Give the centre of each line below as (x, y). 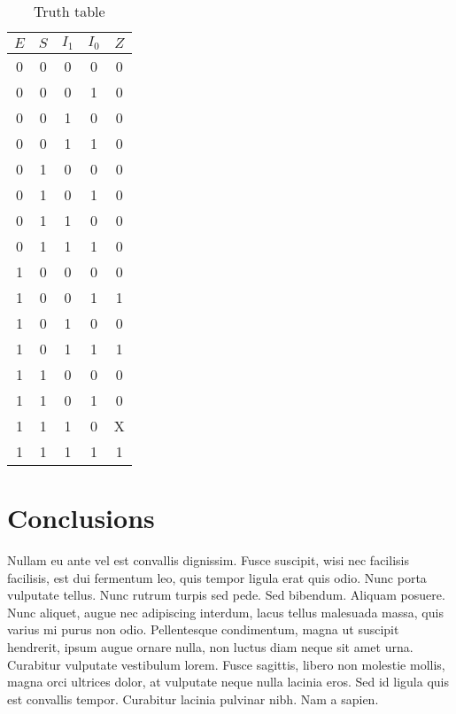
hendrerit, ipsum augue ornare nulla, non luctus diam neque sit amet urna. (210, 647)
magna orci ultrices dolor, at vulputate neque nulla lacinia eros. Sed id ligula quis (228, 682)
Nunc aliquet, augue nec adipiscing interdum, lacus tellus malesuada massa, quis (225, 612)
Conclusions (81, 518)
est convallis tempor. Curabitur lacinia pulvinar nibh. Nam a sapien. (193, 698)
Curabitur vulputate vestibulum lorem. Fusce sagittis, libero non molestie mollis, (226, 664)
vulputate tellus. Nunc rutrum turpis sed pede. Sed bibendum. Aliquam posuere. (226, 595)
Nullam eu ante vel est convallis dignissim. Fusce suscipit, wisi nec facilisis (208, 560)
